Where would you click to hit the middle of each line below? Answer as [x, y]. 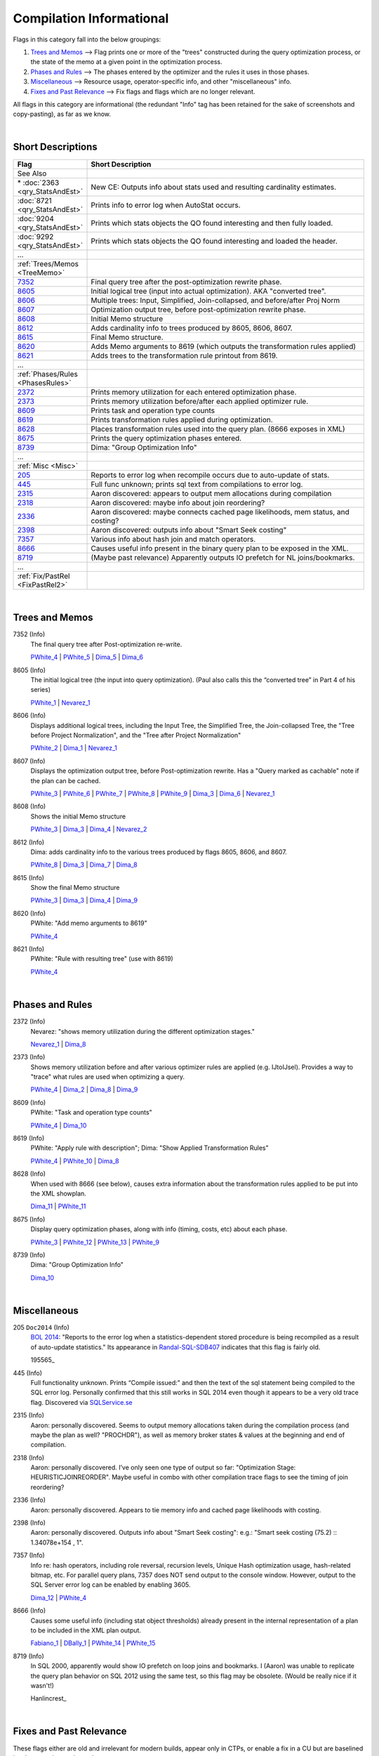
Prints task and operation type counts [153, 410]
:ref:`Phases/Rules [48, 374]
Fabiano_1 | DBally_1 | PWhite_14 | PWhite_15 [93, 1643]
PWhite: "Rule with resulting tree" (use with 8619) [102, 959]
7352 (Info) [29, 634]
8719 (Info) [29, 1656]
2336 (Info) [29, 1500]
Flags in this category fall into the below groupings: [87, 39]
